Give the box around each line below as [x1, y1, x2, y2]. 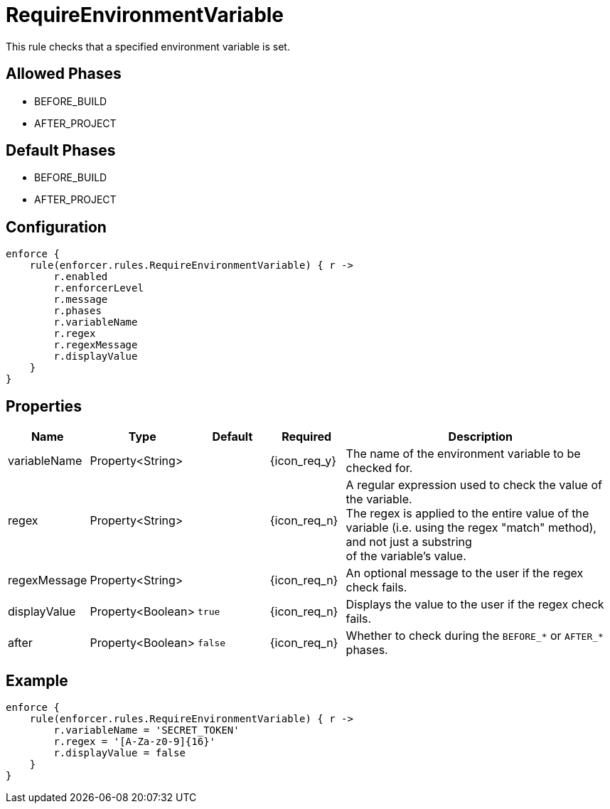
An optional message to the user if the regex [346, 566, 584, 581]
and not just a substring [346, 535, 472, 550]
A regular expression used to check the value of [346, 478, 602, 493]
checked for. [346, 461, 413, 476]
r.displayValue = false [53, 746, 186, 759]
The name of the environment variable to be [346, 446, 581, 461]
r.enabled [53, 271, 108, 283]
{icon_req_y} [269, 454, 337, 468]
